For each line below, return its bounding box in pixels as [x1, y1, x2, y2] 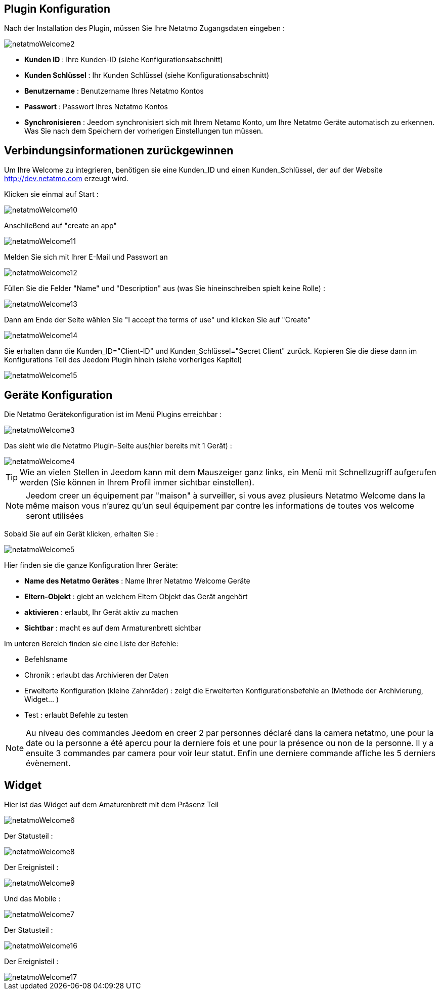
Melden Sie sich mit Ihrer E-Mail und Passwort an [4, 253, 168, 262]
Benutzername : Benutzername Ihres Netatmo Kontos [24, 87, 204, 96]
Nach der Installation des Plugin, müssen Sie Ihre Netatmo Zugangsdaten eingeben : [4, 24, 285, 33]
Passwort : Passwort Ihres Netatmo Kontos [24, 102, 168, 111]
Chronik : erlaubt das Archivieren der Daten [24, 671, 169, 680]
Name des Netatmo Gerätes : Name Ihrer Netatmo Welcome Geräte [24, 576, 250, 586]
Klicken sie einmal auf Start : [4, 190, 99, 199]
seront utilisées [26, 511, 84, 521]
